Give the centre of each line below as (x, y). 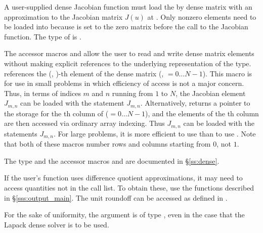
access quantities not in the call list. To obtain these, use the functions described (129, 188)
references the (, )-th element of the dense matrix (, (84, 73)
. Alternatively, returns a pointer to (195, 103)
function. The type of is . (43, 36)
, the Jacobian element (211, 93)
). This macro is (227, 73)
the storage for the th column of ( (56, 113)
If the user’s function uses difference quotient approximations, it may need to (123, 178)
